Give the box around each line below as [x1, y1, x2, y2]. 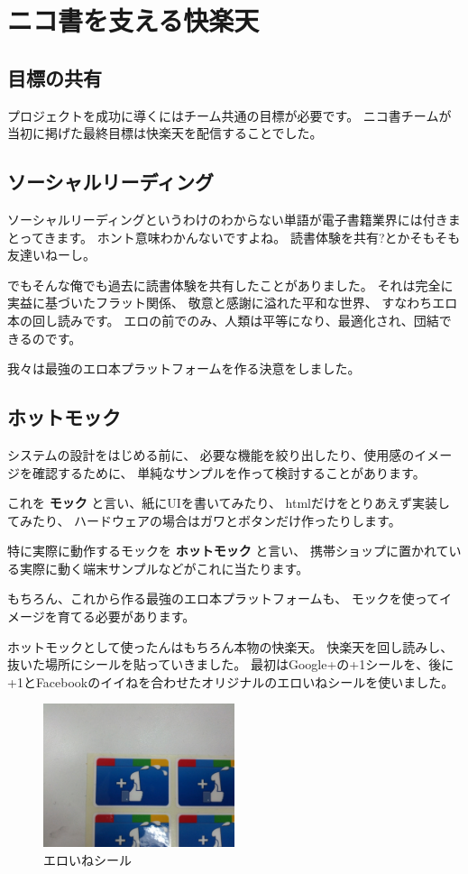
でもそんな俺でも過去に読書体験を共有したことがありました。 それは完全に [7, 275, 454, 294]
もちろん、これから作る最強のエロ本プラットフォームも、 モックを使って [7, 589, 440, 608]
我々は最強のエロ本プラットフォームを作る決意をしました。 [7, 359, 361, 378]
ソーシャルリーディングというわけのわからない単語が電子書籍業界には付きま [7, 209, 461, 228]
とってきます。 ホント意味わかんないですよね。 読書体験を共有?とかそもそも [7, 227, 461, 246]
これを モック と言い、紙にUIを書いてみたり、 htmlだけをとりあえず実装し [7, 493, 450, 512]
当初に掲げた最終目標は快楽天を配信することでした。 [7, 124, 323, 143]
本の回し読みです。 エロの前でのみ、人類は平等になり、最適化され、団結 [7, 310, 439, 329]
